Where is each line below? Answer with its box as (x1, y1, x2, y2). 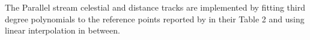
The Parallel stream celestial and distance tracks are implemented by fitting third (5, 1, 306, 13)
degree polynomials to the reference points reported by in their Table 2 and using (5, 12, 305, 25)
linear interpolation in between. (5, 24, 120, 36)
